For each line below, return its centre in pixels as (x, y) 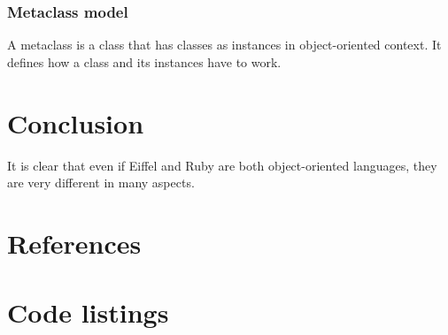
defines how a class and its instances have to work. (144, 61)
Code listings (88, 312)
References (74, 243)
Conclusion (76, 122)
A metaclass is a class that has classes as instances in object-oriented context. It (224, 45)
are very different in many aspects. (101, 183)
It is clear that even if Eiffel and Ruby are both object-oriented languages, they (222, 165)
